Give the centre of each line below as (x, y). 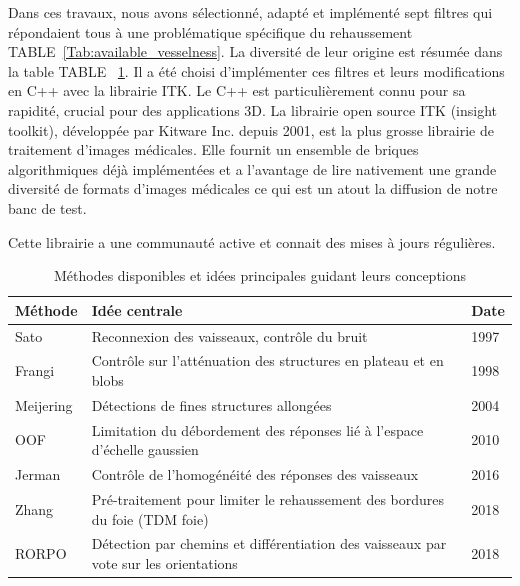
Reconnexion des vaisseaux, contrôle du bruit (229, 335)
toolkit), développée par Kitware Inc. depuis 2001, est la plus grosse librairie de (251, 129)
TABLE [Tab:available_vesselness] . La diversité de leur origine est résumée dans (255, 51)
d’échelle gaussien (145, 449)
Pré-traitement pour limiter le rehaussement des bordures (268, 498)
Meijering (44, 404)
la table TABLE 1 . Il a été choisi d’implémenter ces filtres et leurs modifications (256, 70)
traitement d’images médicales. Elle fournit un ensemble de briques (213, 149)
